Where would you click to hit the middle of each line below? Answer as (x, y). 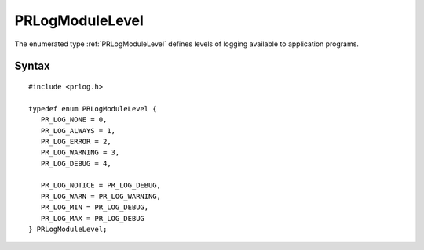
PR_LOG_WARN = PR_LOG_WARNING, (101, 196)
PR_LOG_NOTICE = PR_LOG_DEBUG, (101, 185)
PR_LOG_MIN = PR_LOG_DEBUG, (95, 207)
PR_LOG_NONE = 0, (74, 120)
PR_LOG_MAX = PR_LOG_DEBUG (93, 218)
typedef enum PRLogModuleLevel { (93, 109)
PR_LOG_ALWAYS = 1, (78, 130)
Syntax (32, 66)
